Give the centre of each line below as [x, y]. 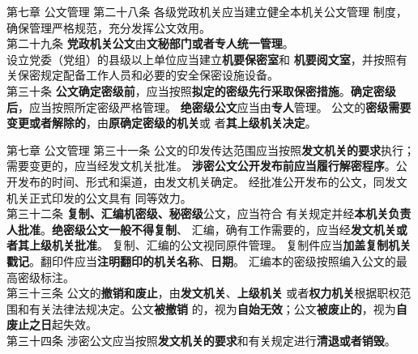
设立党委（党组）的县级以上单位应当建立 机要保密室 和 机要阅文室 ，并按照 [201, 59]
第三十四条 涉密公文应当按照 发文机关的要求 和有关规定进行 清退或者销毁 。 [201, 340]
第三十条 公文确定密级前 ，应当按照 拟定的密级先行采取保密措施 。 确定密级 [201, 90]
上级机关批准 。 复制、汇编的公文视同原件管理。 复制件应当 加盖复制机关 [220, 245]
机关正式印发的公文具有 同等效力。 [99, 197]
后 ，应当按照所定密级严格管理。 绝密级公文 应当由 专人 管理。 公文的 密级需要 [209, 107]
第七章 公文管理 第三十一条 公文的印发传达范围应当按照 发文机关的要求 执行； [211, 149]
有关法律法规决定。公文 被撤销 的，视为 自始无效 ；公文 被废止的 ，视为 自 [218, 308]
